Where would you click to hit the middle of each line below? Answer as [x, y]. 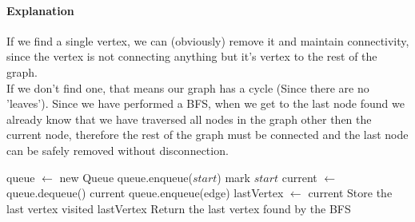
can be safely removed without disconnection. [118, 150]
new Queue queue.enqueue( [126, 177]
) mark [233, 177]
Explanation [40, 10]
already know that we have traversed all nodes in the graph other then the [189, 119]
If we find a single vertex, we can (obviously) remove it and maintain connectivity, [208, 40]
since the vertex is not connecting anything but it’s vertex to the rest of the [192, 56]
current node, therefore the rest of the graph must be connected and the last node [207, 135]
